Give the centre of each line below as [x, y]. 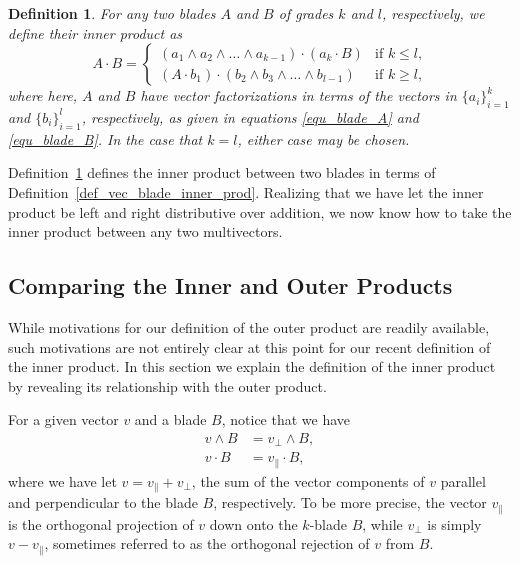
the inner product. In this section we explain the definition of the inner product [252, 366]
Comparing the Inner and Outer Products [230, 285]
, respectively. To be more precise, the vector [350, 502]
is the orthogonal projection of [101, 523]
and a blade [170, 419]
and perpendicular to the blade [103, 502]
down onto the [253, 523]
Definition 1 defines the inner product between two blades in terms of [222, 172]
